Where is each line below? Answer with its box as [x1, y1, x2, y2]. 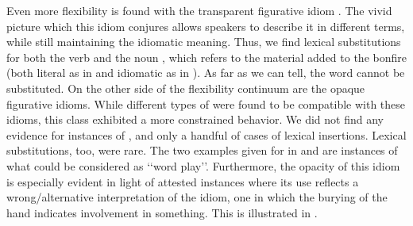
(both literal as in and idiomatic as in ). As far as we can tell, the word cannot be [6, 64, 405, 81]
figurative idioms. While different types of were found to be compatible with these [6, 95, 406, 112]
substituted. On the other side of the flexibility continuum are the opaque [6, 79, 365, 96]
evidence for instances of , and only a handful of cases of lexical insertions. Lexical [6, 126, 407, 143]
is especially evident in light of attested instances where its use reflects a [6, 173, 359, 190]
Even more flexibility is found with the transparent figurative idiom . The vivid [6, 2, 392, 18]
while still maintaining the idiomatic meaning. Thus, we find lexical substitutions [6, 33, 401, 50]
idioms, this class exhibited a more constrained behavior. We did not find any [6, 111, 384, 128]
